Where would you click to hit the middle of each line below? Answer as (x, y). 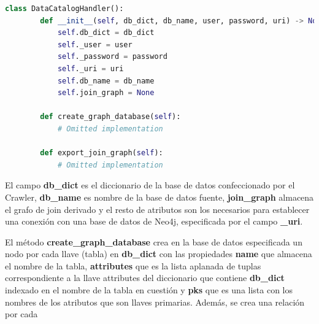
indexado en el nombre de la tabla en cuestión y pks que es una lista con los (149, 290)
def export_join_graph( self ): (102, 153)
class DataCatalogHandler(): (64, 9)
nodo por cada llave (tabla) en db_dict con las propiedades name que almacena (159, 254)
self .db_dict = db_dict (106, 33)
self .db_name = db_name (106, 81)
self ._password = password (112, 57)
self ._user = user (95, 44)
